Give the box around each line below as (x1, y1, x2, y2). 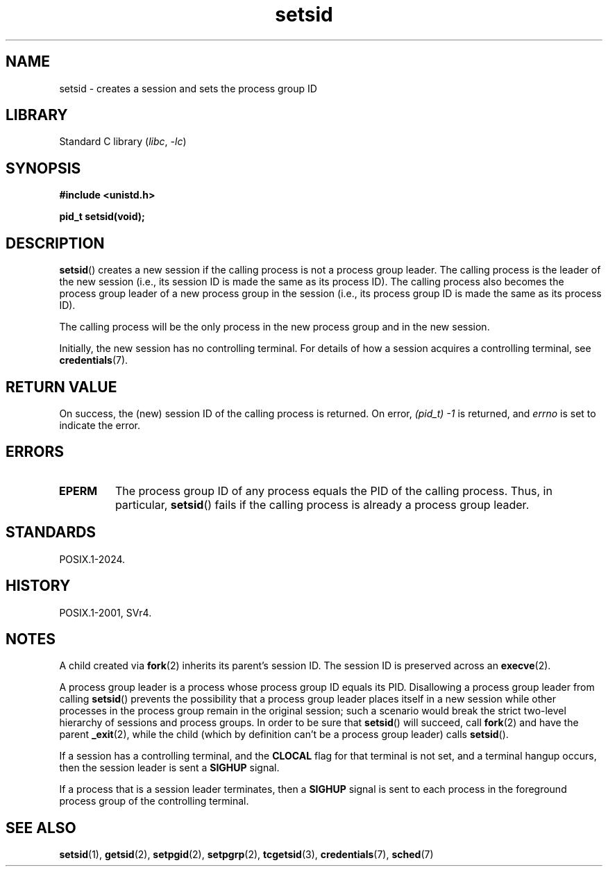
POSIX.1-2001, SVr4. (59, 606, 152, 619)
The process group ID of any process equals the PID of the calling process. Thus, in (115, 483, 552, 498)
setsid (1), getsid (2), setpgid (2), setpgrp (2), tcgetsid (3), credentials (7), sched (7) (59, 848, 434, 861)
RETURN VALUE (6, 378, 117, 396)
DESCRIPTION (6, 234, 105, 252)
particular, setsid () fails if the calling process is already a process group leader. (115, 497, 530, 512)
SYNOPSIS (6, 159, 81, 177)
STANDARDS (6, 523, 96, 542)
